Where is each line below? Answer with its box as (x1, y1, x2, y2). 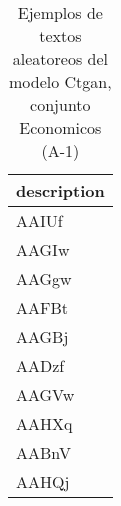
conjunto (30, 93, 91, 116)
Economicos (19, 116, 102, 139)
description (16, 179, 105, 202)
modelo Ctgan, (9, 70, 112, 93)
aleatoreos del (12, 47, 108, 70)
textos (39, 24, 82, 47)
